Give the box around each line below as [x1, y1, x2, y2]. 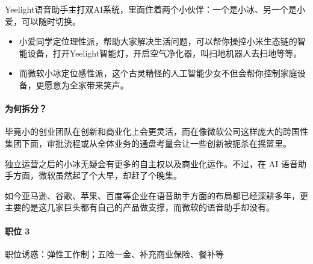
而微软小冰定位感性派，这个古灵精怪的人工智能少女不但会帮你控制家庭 [19, 67, 297, 79]
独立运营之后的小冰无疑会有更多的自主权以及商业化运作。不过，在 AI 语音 [5, 157, 298, 170]
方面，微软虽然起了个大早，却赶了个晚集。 [13, 169, 182, 182]
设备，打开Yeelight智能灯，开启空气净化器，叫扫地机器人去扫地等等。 [27, 46, 302, 59]
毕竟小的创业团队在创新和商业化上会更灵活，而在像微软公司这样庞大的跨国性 [5, 125, 308, 138]
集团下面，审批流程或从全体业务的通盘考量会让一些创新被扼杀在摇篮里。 [5, 137, 291, 149]
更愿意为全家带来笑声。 [36, 78, 129, 91]
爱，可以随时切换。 [5, 14, 81, 27]
